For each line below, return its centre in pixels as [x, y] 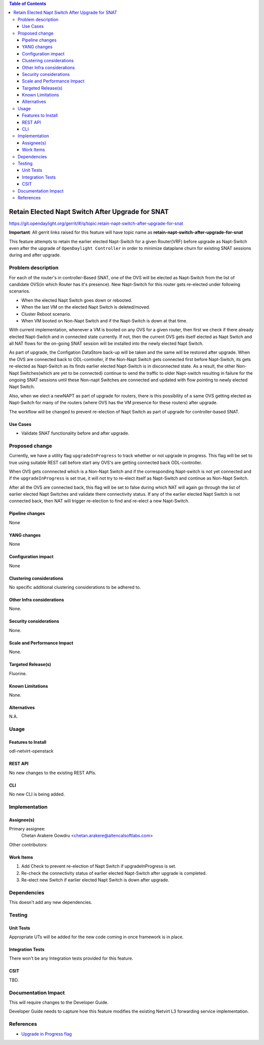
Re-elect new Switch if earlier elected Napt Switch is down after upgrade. [95, 880]
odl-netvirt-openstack [31, 751]
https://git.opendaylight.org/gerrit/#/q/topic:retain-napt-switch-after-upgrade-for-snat [96, 223]
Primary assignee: [27, 829]
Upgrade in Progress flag [46, 1034]
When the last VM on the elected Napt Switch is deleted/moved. [86, 307]
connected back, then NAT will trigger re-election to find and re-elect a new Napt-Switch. [99, 501]
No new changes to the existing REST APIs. [53, 773]
